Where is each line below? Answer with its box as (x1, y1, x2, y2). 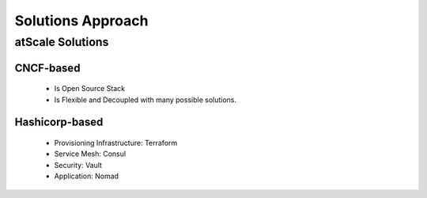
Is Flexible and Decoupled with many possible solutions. (54, 95, 237, 105)
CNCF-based (14, 61, 81, 74)
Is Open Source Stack (54, 84, 126, 93)
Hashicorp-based (14, 116, 104, 129)
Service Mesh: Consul (54, 149, 127, 158)
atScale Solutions (14, 35, 109, 49)
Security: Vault (54, 160, 103, 169)
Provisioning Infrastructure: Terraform (54, 139, 178, 148)
